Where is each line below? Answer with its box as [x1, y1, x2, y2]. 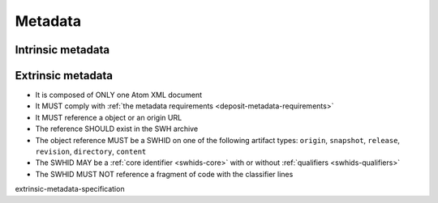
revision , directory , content [35, 146, 147, 157]
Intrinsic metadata [15, 43, 109, 57]
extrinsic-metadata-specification [15, 184, 125, 194]
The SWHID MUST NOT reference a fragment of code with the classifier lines [35, 169, 294, 179]
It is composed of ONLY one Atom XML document [35, 90, 203, 100]
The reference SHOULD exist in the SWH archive [35, 124, 199, 133]
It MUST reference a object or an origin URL [35, 112, 182, 122]
